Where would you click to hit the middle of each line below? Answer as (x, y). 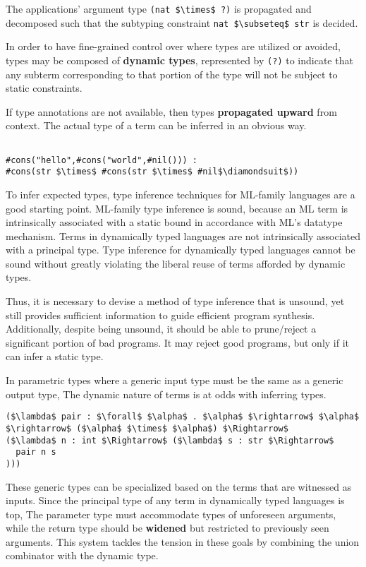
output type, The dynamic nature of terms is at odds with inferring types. (166, 394)
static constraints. (44, 88)
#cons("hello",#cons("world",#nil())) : (102, 160)
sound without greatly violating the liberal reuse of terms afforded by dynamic (176, 263)
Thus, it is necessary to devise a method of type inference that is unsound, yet (175, 301)
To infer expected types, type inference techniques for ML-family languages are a (181, 194)
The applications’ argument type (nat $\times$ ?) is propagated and (159, 8)
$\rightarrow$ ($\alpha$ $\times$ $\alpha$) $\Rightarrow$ (147, 428)
